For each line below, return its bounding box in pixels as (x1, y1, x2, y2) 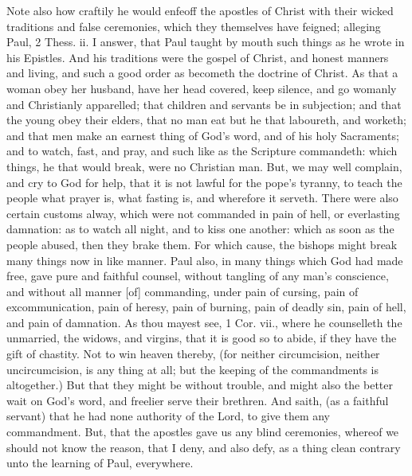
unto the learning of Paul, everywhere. (6, 455, 194, 471)
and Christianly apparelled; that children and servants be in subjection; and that (6, 96, 402, 112)
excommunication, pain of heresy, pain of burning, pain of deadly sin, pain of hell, (6, 298, 406, 315)
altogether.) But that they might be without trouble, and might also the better (6, 377, 393, 393)
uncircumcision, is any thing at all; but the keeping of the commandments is (6, 361, 379, 377)
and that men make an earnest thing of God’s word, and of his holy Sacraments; (6, 127, 399, 143)
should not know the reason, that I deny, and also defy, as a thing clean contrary (6, 439, 401, 455)
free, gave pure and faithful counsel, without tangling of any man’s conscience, (6, 267, 389, 284)
